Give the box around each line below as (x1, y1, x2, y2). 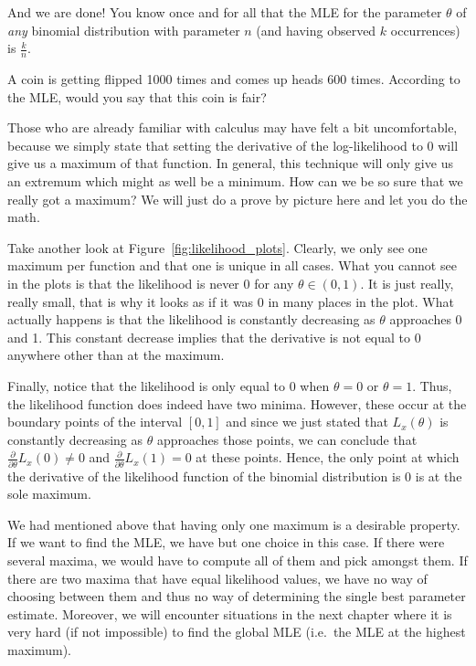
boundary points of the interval (7, 412, 183, 431)
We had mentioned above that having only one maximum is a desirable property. (7, 514, 460, 534)
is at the (415, 466, 462, 485)
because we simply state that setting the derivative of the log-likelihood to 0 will (7, 135, 459, 154)
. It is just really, (360, 273, 454, 292)
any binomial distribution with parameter (7, 20, 240, 39)
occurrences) (390, 20, 460, 39)
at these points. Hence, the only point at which (196, 448, 460, 467)
